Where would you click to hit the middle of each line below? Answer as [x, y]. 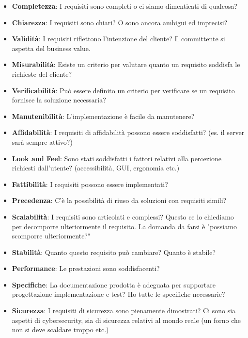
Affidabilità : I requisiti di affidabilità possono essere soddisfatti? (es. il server [128, 132]
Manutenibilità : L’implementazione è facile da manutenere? [103, 116]
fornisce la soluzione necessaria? [59, 100]
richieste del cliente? [42, 74]
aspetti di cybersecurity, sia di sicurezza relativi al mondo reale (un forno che [126, 320]
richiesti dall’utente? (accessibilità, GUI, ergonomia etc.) [96, 168]
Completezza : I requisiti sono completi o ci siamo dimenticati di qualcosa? [125, 6]
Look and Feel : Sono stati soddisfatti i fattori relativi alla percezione [116, 158]
